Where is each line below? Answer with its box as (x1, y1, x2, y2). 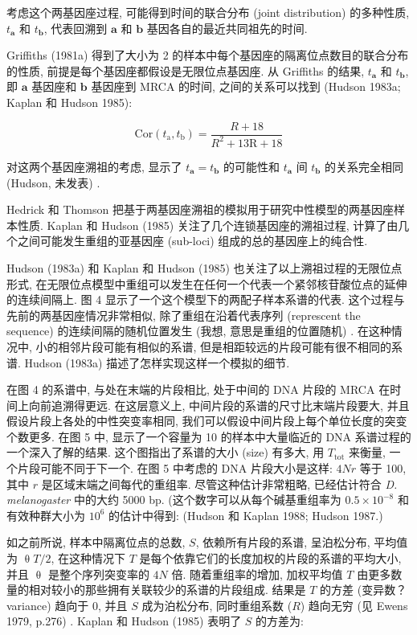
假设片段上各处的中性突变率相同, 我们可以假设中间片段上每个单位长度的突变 (6, 412, 407, 429)
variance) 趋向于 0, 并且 (6, 596, 128, 613)
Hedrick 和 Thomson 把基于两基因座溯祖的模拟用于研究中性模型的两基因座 (6, 201, 394, 218)
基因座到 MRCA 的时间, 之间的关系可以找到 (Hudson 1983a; (91, 78, 401, 95)
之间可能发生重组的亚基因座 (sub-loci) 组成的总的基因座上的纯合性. (17, 232, 368, 249)
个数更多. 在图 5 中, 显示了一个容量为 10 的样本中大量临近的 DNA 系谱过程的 (6, 428, 411, 444)
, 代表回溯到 (43, 19, 108, 36)
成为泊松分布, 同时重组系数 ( (141, 596, 292, 613)
